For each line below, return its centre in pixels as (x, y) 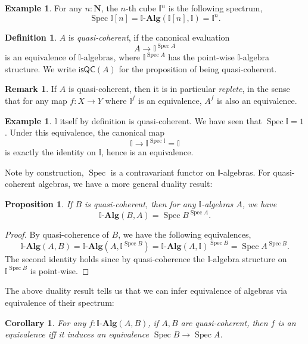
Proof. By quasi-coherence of (57, 234)
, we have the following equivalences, (185, 234)
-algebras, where (111, 57)
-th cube (141, 8)
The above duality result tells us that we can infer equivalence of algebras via (146, 291)
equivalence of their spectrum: (60, 302)
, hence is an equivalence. (147, 152)
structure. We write (41, 68)
